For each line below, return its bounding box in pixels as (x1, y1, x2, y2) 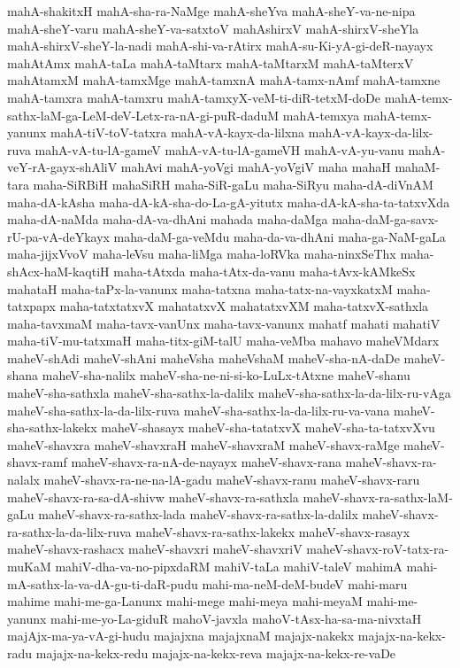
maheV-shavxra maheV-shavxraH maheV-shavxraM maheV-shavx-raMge (7, 435, 400, 454)
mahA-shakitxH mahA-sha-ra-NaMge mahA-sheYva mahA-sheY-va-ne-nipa (7, 2, 416, 19)
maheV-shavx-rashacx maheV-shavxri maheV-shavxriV (7, 540, 303, 558)
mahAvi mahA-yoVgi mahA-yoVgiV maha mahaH (120, 158, 391, 176)
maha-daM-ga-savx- (332, 210, 439, 229)
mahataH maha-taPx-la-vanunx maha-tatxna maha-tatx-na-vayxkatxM (7, 279, 393, 298)
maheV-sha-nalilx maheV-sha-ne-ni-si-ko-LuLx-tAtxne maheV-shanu (42, 366, 410, 384)
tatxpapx (7, 297, 56, 315)
